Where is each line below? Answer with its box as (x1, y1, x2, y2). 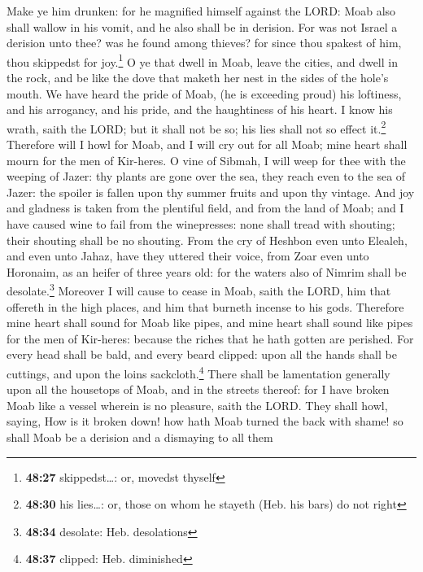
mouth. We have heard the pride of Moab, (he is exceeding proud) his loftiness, (7, 85, 402, 102)
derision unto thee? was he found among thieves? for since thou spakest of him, (7, 34, 402, 51)
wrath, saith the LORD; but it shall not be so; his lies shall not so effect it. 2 (7, 117, 386, 137)
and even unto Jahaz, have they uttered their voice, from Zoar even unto (7, 247, 369, 264)
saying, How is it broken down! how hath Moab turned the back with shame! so (7, 413, 403, 430)
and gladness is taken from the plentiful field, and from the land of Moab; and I (7, 199, 404, 216)
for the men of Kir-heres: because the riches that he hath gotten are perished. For (7, 330, 414, 347)
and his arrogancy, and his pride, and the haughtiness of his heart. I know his (7, 101, 393, 118)
